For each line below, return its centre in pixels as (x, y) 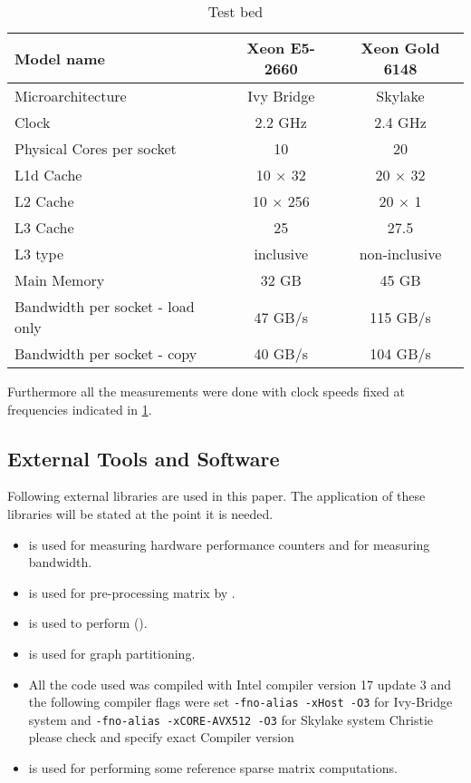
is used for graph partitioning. (112, 653)
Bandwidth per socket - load (105, 306)
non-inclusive (400, 254)
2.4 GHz (400, 122)
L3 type (39, 254)
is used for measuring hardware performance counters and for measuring (229, 544)
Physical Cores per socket (96, 148)
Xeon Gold (400, 48)
